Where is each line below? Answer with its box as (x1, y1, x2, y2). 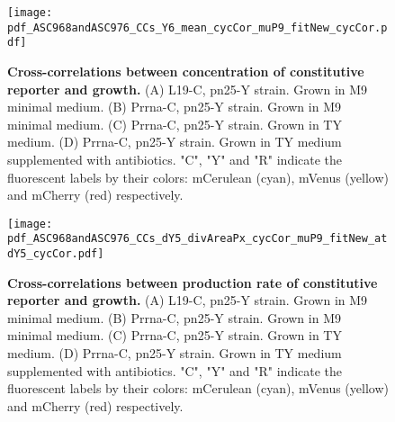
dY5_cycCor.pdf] (7, 247, 104, 261)
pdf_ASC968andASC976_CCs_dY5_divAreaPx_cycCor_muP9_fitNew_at (7, 232, 388, 246)
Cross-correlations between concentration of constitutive (7, 61, 364, 80)
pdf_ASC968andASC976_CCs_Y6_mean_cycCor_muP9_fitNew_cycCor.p (7, 21, 388, 34)
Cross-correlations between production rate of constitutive (7, 273, 378, 292)
